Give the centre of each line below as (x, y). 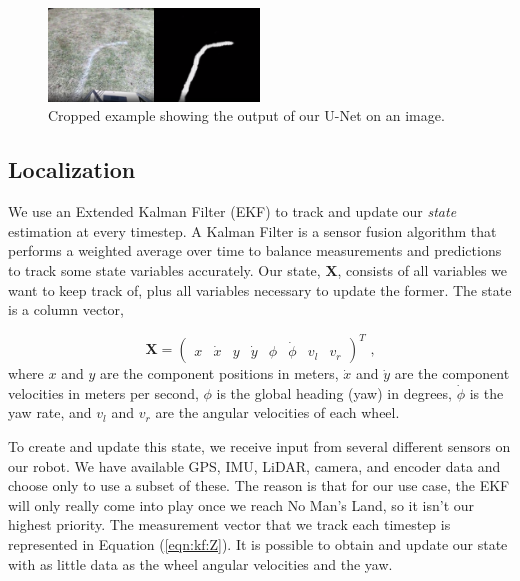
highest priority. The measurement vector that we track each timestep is (229, 524)
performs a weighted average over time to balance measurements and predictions (255, 250)
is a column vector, (66, 309)
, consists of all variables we (422, 269)
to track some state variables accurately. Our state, (164, 269)
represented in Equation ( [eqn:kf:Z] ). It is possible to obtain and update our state (258, 543)
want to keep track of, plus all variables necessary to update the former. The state (260, 289)
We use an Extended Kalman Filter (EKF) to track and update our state (232, 211)
